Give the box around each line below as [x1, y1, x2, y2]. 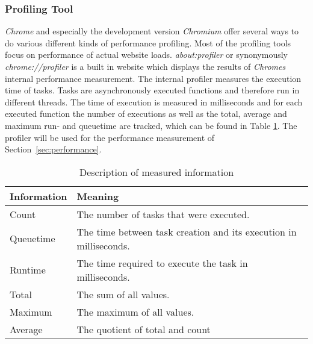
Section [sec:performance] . [5, 143, 102, 155]
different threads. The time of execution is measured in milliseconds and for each [5, 95, 303, 108]
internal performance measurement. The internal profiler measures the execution [5, 72, 302, 84]
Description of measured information [79, 164, 234, 179]
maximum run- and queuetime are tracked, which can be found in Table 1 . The [5, 119, 297, 131]
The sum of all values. [76, 287, 170, 301]
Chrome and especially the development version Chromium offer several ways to [5, 25, 299, 37]
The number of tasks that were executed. [76, 207, 250, 221]
